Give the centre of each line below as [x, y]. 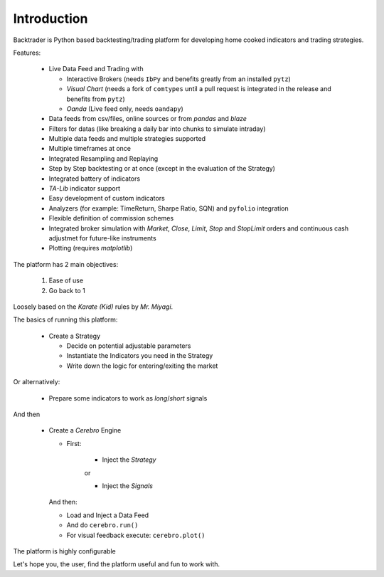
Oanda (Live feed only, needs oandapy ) [125, 108]
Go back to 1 [67, 290]
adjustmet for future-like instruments [102, 238]
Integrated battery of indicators [95, 179]
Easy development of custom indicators [107, 198]
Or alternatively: [37, 382]
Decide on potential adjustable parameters [129, 346]
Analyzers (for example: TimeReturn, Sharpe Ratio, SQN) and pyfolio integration [169, 208]
